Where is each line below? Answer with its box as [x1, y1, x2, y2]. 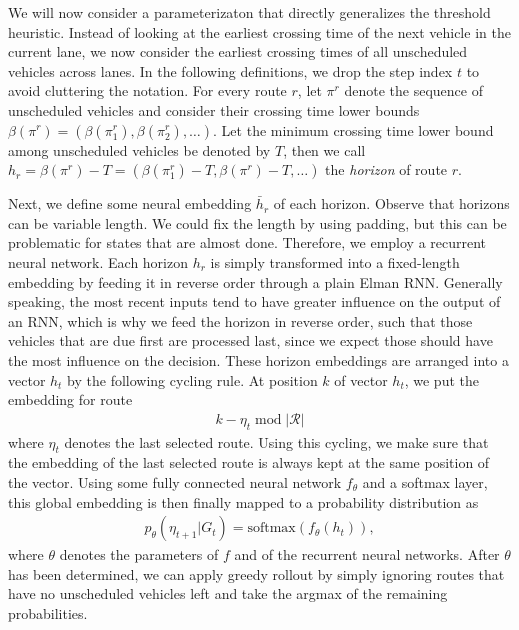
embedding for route [8, 389, 133, 410]
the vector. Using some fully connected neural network [8, 471, 342, 492]
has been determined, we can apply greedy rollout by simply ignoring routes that [8, 563, 505, 584]
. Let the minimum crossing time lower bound [213, 119, 494, 140]
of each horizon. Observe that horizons [273, 193, 510, 214]
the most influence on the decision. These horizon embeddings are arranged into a [8, 349, 509, 370]
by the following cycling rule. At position [67, 369, 318, 390]
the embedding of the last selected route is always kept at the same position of [8, 452, 490, 473]
